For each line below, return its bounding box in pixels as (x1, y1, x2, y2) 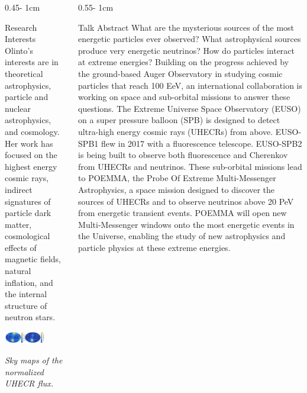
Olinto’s (5, 44, 33, 56)
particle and (5, 91, 49, 103)
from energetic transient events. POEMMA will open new (78, 207, 287, 219)
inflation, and (5, 276, 53, 288)
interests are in (5, 56, 59, 68)
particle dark (5, 207, 51, 219)
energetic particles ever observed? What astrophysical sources (78, 33, 301, 45)
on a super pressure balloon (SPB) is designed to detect (78, 114, 280, 126)
